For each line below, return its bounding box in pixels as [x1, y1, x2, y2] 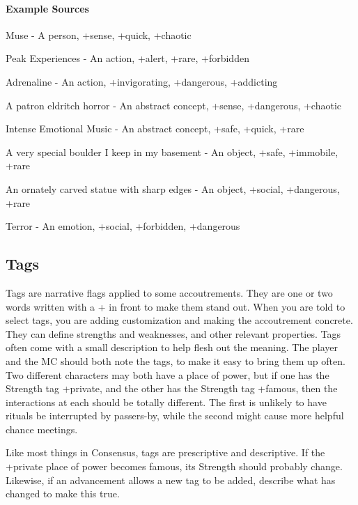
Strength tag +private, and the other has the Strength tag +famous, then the [6, 381, 338, 396]
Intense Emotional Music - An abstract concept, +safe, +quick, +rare [6, 121, 304, 136]
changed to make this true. [6, 486, 120, 501]
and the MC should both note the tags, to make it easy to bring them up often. [6, 353, 345, 368]
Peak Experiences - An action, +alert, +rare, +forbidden [6, 51, 249, 65]
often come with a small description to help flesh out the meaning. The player [6, 340, 338, 355]
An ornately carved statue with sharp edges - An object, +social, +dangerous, [6, 181, 340, 196]
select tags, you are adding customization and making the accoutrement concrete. [6, 313, 353, 327]
